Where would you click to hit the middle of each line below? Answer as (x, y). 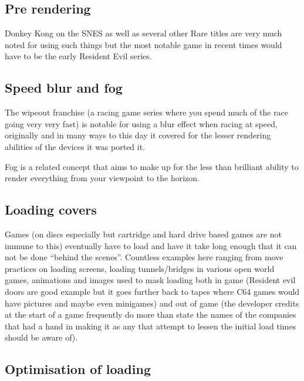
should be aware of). (41, 337)
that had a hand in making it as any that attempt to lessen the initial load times (151, 326)
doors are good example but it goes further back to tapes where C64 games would (152, 291)
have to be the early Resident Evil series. (78, 56)
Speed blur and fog (64, 88)
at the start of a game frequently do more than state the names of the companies (151, 314)
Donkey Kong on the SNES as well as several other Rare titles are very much (143, 33)
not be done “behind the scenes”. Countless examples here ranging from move (144, 257)
